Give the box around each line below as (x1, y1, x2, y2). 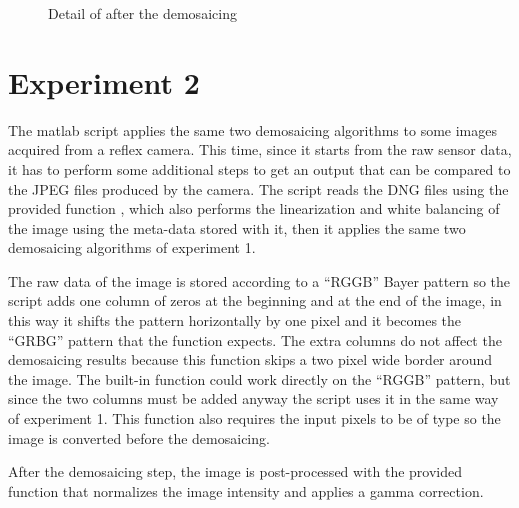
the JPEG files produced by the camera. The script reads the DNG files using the (8, 178, 509, 199)
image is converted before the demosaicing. (8, 427, 270, 448)
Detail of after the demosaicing (48, 3, 237, 23)
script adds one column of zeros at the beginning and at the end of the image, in (8, 290, 502, 311)
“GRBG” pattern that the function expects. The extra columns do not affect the (8, 329, 502, 350)
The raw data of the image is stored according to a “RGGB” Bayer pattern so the (8, 270, 511, 291)
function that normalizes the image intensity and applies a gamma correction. (8, 480, 484, 501)
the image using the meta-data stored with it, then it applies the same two (8, 217, 466, 238)
